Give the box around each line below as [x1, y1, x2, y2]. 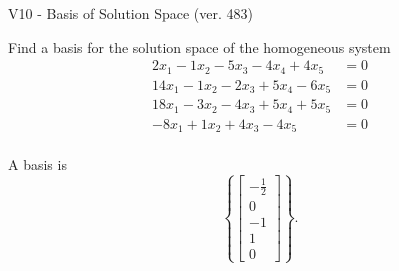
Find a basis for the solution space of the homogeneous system [8, 36, 391, 57]
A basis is [8, 154, 67, 175]
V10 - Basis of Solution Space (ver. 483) [8, 3, 253, 23]
